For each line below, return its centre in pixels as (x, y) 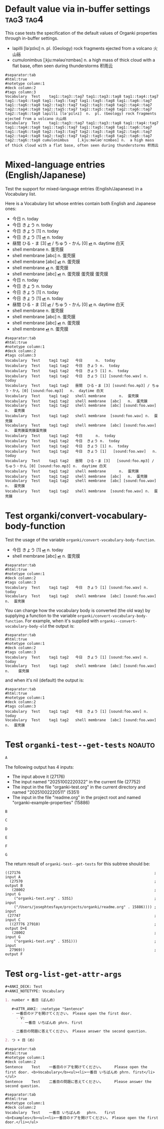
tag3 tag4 (24, 19)
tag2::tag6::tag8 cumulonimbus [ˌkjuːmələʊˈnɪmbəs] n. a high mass (80, 140)
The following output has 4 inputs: (40, 767)
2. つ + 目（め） (21, 1040)
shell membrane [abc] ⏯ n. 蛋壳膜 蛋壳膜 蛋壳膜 (60, 274)
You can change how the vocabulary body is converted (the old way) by (78, 610)
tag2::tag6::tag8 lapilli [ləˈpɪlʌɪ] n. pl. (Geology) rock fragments (81, 114)
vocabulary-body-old (26, 626)
